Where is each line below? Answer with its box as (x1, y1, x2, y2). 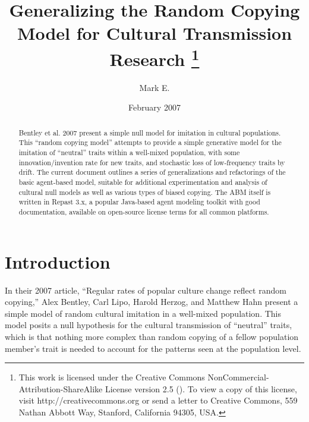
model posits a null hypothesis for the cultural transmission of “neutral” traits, (5, 319, 292, 331)
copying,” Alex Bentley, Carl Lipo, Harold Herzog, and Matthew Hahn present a (5, 295, 298, 308)
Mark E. (139, 81, 170, 93)
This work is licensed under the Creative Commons (18, 371, 205, 383)
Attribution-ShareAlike (18, 382, 103, 395)
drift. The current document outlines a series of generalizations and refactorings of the (18, 167, 286, 177)
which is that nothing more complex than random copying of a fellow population (5, 330, 299, 343)
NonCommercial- (207, 371, 269, 383)
